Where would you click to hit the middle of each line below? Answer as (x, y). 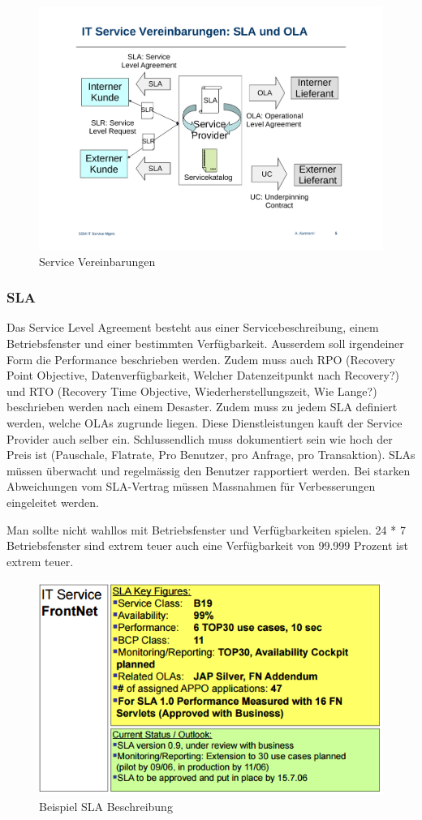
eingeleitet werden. (53, 502)
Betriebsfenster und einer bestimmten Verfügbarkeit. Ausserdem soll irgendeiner (205, 343)
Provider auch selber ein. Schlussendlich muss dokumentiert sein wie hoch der (200, 438)
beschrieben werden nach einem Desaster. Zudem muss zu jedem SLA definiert (202, 407)
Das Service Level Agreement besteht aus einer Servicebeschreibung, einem (193, 327)
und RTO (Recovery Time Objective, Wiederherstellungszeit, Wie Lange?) (192, 391)
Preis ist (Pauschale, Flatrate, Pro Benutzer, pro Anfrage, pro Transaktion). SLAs (211, 455)
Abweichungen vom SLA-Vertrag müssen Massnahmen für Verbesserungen (191, 486)
